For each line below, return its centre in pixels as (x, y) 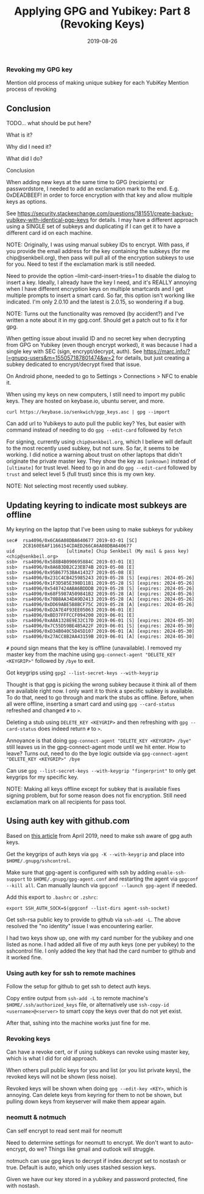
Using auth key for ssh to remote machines (71, 973)
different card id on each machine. (50, 233)
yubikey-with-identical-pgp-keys (48, 220)
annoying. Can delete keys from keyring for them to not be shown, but (94, 1095)
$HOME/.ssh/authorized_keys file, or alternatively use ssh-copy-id (88, 1005)
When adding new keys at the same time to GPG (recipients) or (85, 182)
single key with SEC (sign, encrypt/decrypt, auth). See (74, 351)
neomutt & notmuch (36, 1117)
